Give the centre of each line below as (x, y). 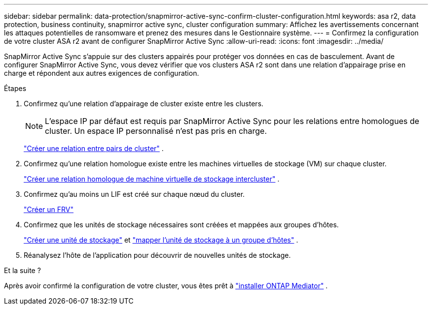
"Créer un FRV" (49, 209)
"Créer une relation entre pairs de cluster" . (94, 148)
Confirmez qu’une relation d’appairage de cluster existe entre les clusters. (144, 104)
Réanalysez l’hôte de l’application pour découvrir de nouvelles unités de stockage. (157, 255)
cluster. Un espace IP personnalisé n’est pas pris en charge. (156, 131)
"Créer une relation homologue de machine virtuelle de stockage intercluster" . (152, 179)
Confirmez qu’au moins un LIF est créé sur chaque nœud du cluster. (134, 194)
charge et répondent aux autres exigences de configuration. (102, 73)
